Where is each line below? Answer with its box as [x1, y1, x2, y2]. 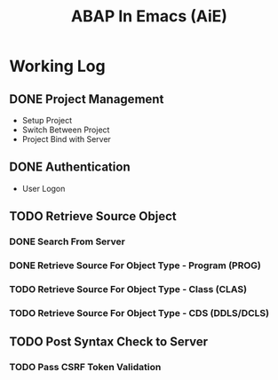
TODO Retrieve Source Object [9, 209, 178, 224]
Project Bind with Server [21, 134, 111, 144]
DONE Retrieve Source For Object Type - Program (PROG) [9, 259, 262, 272]
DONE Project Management [9, 91, 164, 107]
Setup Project [21, 115, 73, 125]
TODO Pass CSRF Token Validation [9, 361, 162, 374]
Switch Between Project [21, 124, 110, 135]
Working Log [9, 56, 106, 76]
